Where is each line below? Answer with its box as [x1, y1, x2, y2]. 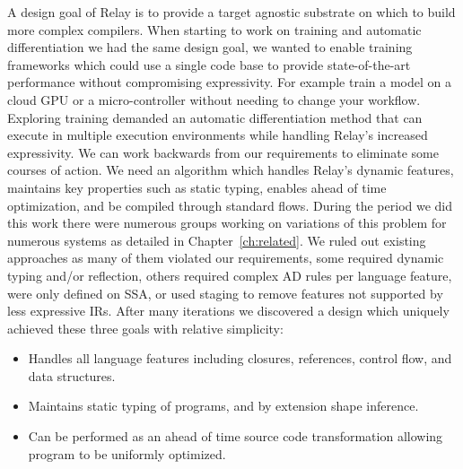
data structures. [28, 366, 116, 385]
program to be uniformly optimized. [28, 444, 226, 463]
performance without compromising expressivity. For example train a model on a [7, 73, 451, 91]
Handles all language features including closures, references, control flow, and [28, 349, 452, 368]
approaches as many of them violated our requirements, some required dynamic [7, 248, 444, 267]
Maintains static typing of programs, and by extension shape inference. [28, 396, 419, 415]
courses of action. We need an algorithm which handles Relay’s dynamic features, [7, 161, 454, 179]
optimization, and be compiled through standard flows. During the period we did [7, 195, 453, 214]
